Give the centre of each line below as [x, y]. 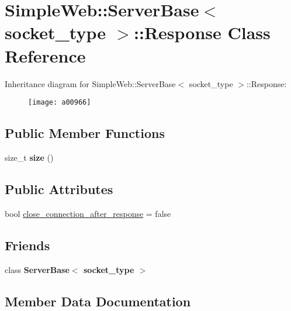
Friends [27, 245]
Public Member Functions [85, 133]
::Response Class [202, 32]
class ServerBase [37, 269]
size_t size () [29, 157]
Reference [45, 55]
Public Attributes [59, 189]
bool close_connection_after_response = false [88, 213]
